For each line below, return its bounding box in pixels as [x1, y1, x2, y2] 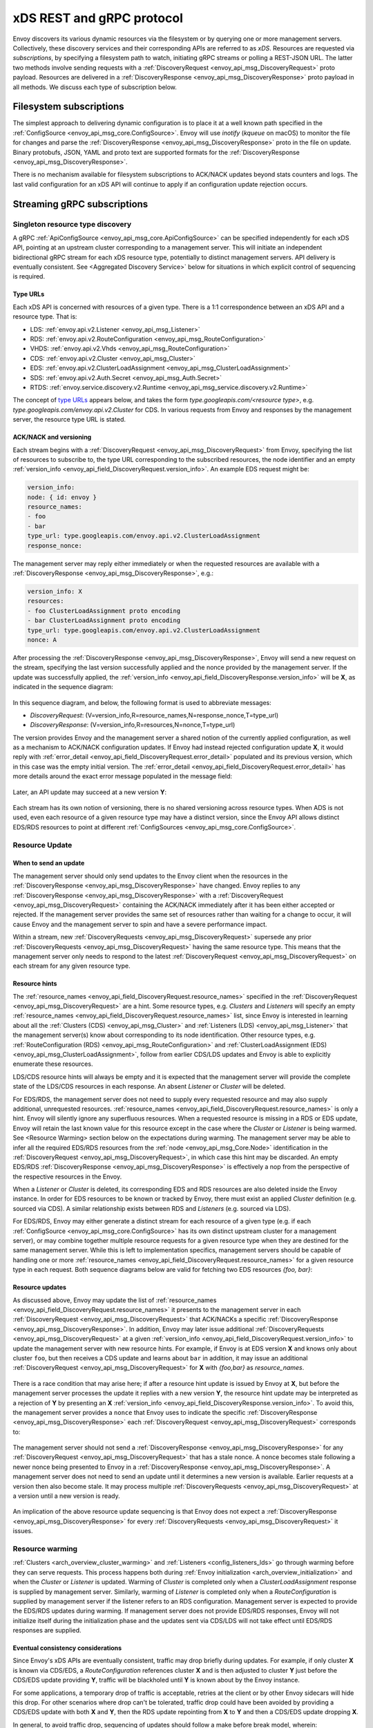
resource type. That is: [12, 312, 77, 321]
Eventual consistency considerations [12, 1644, 122, 1652]
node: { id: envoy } [27, 493, 97, 501]
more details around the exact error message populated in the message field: [12, 772, 233, 780]
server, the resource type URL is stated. [12, 415, 126, 424]
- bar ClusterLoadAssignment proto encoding [27, 617, 181, 625]
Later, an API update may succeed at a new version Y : [12, 788, 167, 796]
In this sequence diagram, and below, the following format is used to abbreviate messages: [12, 698, 272, 706]
